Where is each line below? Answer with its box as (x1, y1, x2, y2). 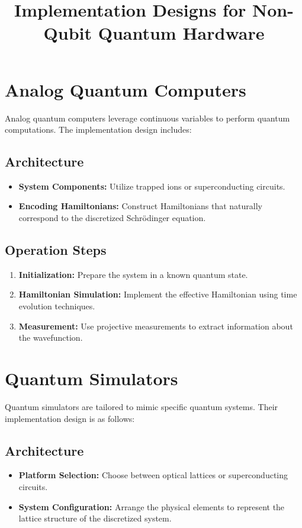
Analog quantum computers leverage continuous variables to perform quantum (5, 111, 290, 124)
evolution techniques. (18, 300, 95, 312)
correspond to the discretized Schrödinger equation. (18, 212, 206, 224)
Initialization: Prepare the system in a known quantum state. (18, 268, 248, 280)
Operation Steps (5, 241, 107, 259)
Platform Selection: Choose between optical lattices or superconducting (18, 469, 288, 481)
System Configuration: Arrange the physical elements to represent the (18, 500, 285, 513)
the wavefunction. (18, 331, 83, 344)
